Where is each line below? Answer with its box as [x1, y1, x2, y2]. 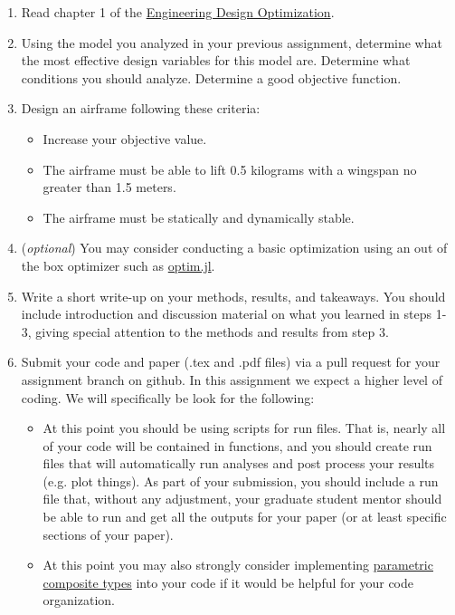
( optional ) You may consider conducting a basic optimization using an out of [21, 238, 448, 257]
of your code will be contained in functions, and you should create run [43, 436, 432, 455]
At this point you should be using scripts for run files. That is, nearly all [43, 418, 446, 437]
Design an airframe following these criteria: [21, 99, 261, 118]
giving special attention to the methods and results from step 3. [35, 322, 389, 341]
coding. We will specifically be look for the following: [21, 388, 315, 407]
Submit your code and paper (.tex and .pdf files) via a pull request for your [21, 352, 441, 371]
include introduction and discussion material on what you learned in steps [21, 304, 432, 323]
